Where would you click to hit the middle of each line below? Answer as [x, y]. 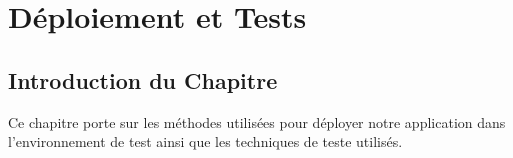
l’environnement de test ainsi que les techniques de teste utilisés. [205, 141]
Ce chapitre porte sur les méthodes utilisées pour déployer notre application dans [257, 121]
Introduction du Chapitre [143, 79]
